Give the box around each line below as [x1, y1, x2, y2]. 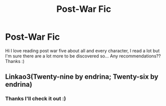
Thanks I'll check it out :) [5, 95, 66, 102]
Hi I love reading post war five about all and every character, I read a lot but [5, 48, 160, 53]
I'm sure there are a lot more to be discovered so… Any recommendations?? [5, 53, 161, 59]
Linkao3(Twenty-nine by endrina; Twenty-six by [5, 73, 159, 81]
